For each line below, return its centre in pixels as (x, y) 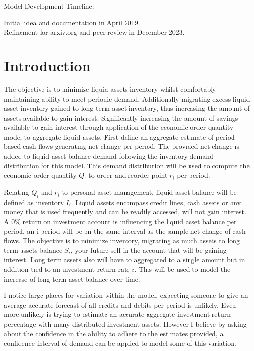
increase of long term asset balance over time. (72, 279)
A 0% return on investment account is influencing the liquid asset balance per (120, 221)
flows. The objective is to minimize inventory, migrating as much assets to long (122, 240)
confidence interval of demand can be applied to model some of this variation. (120, 343)
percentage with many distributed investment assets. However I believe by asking (125, 323)
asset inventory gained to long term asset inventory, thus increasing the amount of (127, 108)
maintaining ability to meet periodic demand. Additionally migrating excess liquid (127, 98)
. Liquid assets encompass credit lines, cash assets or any (156, 202)
